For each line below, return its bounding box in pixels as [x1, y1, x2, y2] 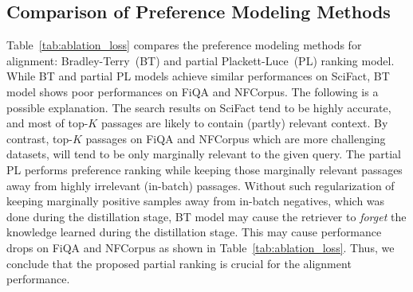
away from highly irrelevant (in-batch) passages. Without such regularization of [6, 177, 395, 193]
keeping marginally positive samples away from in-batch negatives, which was [6, 193, 385, 209]
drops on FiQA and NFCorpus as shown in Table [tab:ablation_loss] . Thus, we [6, 239, 395, 255]
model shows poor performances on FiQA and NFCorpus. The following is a [6, 83, 379, 99]
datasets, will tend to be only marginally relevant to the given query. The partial [6, 146, 401, 162]
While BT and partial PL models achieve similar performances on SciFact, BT [6, 68, 390, 84]
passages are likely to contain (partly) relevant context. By [100, 115, 388, 131]
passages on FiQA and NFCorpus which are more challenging [85, 130, 386, 146]
